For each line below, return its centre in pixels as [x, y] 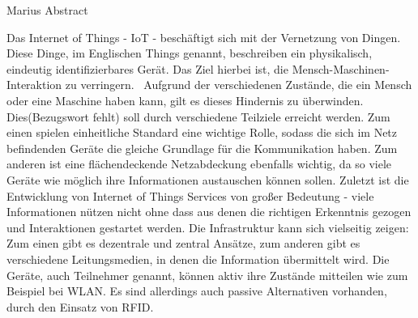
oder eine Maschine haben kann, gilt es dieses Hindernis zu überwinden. [185, 100]
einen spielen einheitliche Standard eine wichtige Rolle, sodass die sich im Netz [202, 132]
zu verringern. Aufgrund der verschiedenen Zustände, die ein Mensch [239, 85]
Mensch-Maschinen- [341, 68]
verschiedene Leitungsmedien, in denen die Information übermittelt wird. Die [198, 259]
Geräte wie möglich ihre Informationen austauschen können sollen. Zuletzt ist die [208, 179]
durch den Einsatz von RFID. [80, 306]
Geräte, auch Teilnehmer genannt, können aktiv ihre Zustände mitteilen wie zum [207, 275]
